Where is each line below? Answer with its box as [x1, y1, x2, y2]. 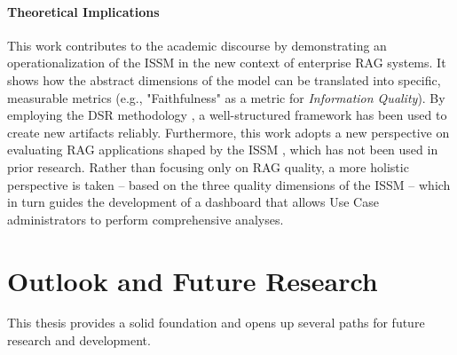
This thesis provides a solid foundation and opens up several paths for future [7, 313, 425, 332]
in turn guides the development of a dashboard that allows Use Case [7, 193, 379, 211]
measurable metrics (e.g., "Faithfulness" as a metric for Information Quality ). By [7, 88, 445, 106]
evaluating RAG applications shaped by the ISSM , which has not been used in [7, 140, 438, 159]
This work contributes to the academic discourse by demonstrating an [7, 35, 387, 54]
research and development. [7, 331, 151, 350]
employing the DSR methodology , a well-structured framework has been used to [7, 106, 447, 124]
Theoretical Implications [7, 2, 160, 20]
